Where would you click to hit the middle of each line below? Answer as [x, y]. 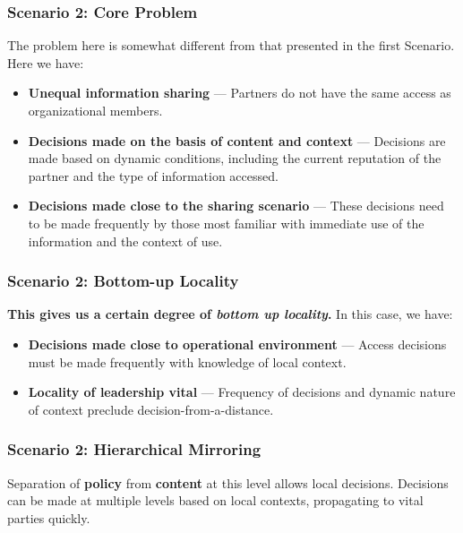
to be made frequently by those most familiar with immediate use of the [226, 223]
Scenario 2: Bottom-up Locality [123, 281]
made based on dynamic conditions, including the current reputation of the [235, 158]
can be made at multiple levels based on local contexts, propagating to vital [215, 500]
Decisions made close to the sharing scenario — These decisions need [236, 206]
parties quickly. [49, 517]
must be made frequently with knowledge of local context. [187, 361]
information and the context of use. [125, 241]
